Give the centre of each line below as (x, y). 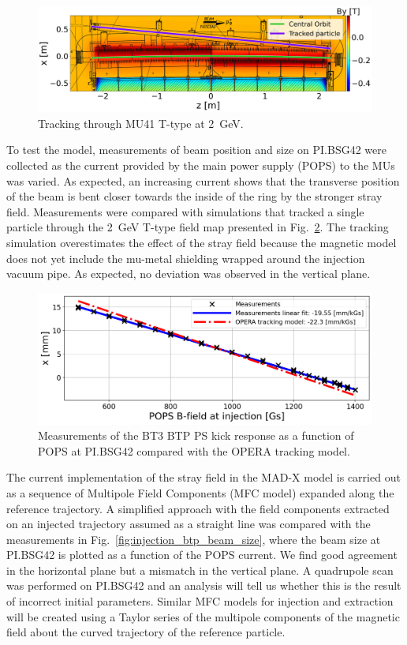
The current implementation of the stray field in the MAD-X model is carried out (203, 477)
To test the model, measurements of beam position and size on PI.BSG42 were (196, 150)
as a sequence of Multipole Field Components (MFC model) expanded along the (200, 492)
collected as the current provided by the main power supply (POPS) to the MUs (201, 165)
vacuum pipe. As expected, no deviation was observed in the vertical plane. (189, 274)
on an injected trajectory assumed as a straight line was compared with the (189, 524)
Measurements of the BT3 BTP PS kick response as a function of (196, 435)
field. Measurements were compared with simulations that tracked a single (185, 211)
